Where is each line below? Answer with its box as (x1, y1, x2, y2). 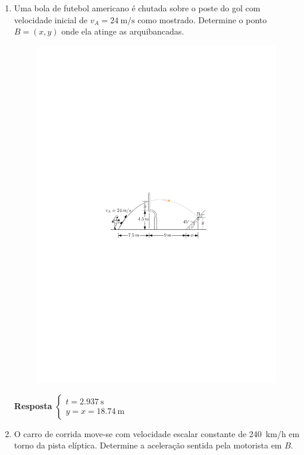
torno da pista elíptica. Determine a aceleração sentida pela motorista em (14, 439, 282, 451)
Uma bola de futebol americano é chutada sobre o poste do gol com (14, 2, 261, 14)
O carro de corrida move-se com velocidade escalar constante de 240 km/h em (14, 427, 300, 440)
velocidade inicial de (14, 13, 88, 26)
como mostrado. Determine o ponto (137, 13, 267, 26)
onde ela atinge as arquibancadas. (61, 25, 184, 38)
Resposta (14, 399, 52, 412)
